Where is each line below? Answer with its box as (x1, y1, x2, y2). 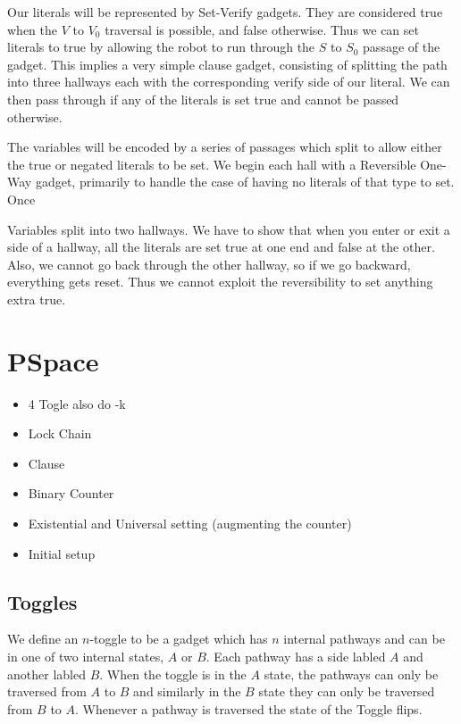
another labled (7, 664, 86, 683)
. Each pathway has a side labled (205, 646, 386, 665)
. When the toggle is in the (99, 664, 247, 683)
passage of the (363, 37, 440, 56)
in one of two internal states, (7, 646, 164, 665)
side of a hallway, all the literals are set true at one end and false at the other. (7, 237, 435, 256)
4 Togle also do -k (28, 394, 126, 412)
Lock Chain (28, 424, 92, 443)
